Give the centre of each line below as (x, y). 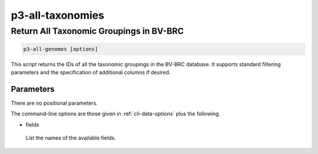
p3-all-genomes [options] (61, 49)
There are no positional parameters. (54, 103)
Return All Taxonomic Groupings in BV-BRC (97, 31)
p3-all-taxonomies (57, 15)
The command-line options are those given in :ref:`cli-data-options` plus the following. (116, 114)
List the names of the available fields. (71, 138)
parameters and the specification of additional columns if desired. (91, 73)
